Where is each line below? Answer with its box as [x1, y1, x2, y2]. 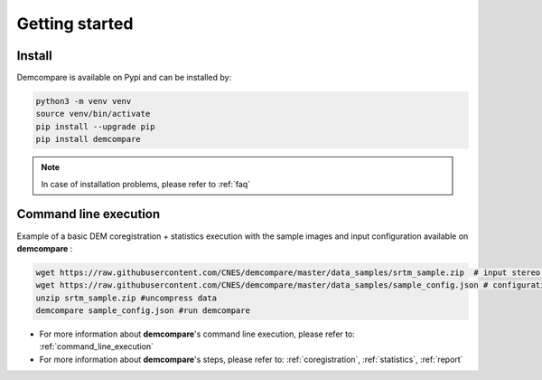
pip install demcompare [35, 134, 142, 145]
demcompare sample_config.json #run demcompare [35, 306, 250, 316]
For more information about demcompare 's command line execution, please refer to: [39, 328, 356, 339]
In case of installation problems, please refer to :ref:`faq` [41, 178, 251, 189]
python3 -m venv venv [35, 96, 132, 107]
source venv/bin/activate [35, 109, 151, 119]
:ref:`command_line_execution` [39, 341, 154, 352]
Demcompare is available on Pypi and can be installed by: [16, 72, 232, 83]
